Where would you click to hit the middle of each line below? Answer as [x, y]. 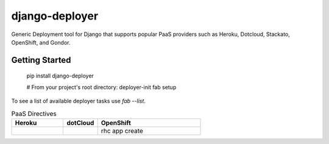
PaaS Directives [34, 113]
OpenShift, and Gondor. [41, 42]
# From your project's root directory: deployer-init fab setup [101, 87]
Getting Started [41, 60]
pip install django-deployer [60, 76]
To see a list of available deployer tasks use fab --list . [79, 101]
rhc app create [122, 131]
